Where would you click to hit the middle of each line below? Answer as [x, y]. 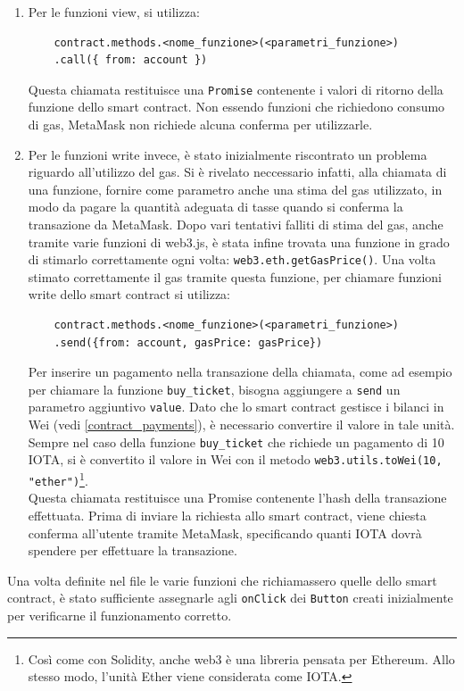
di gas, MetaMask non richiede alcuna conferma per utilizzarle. [200, 125]
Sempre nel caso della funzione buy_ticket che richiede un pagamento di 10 [236, 441]
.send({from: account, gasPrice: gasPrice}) [188, 342]
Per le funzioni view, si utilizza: [114, 12]
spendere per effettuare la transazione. [133, 550]
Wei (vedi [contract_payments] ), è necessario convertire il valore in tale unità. [241, 425]
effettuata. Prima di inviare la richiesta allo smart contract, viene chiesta [227, 515]
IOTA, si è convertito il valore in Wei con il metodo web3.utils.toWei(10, [235, 459]
